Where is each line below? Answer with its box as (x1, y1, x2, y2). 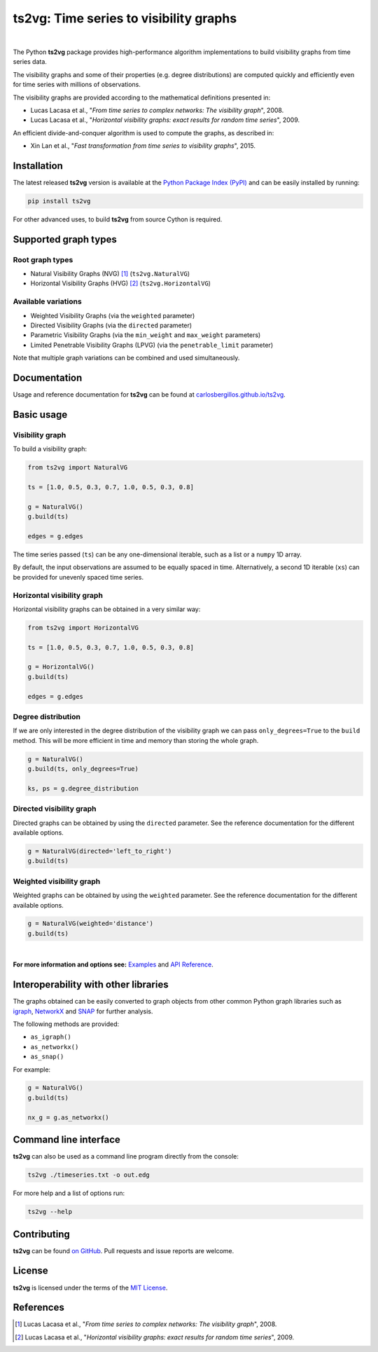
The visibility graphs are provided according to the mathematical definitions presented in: (13, 93, 271, 102)
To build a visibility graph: (13, 445, 87, 453)
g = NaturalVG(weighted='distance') (27, 920, 154, 928)
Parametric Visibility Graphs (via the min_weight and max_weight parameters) (30, 331, 261, 339)
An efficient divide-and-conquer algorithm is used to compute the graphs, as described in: (13, 128, 274, 137)
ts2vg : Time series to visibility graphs (13, 11, 237, 26)
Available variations (13, 296, 82, 306)
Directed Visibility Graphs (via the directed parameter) (30, 321, 192, 329)
